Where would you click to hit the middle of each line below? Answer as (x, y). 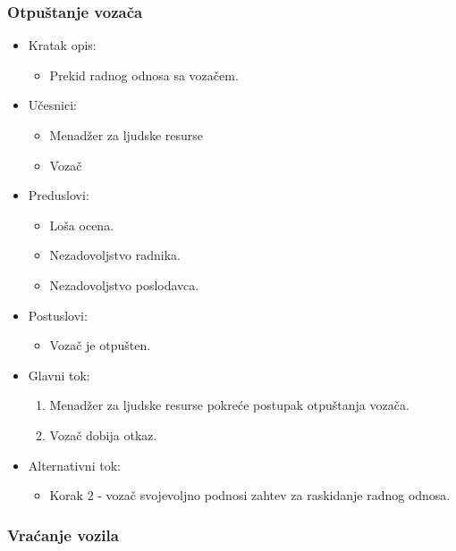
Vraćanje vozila (63, 534)
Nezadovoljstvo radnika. (115, 255)
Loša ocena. (82, 225)
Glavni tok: (59, 375)
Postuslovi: (58, 315)
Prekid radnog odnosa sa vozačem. (144, 75)
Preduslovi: (59, 195)
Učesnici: (52, 105)
